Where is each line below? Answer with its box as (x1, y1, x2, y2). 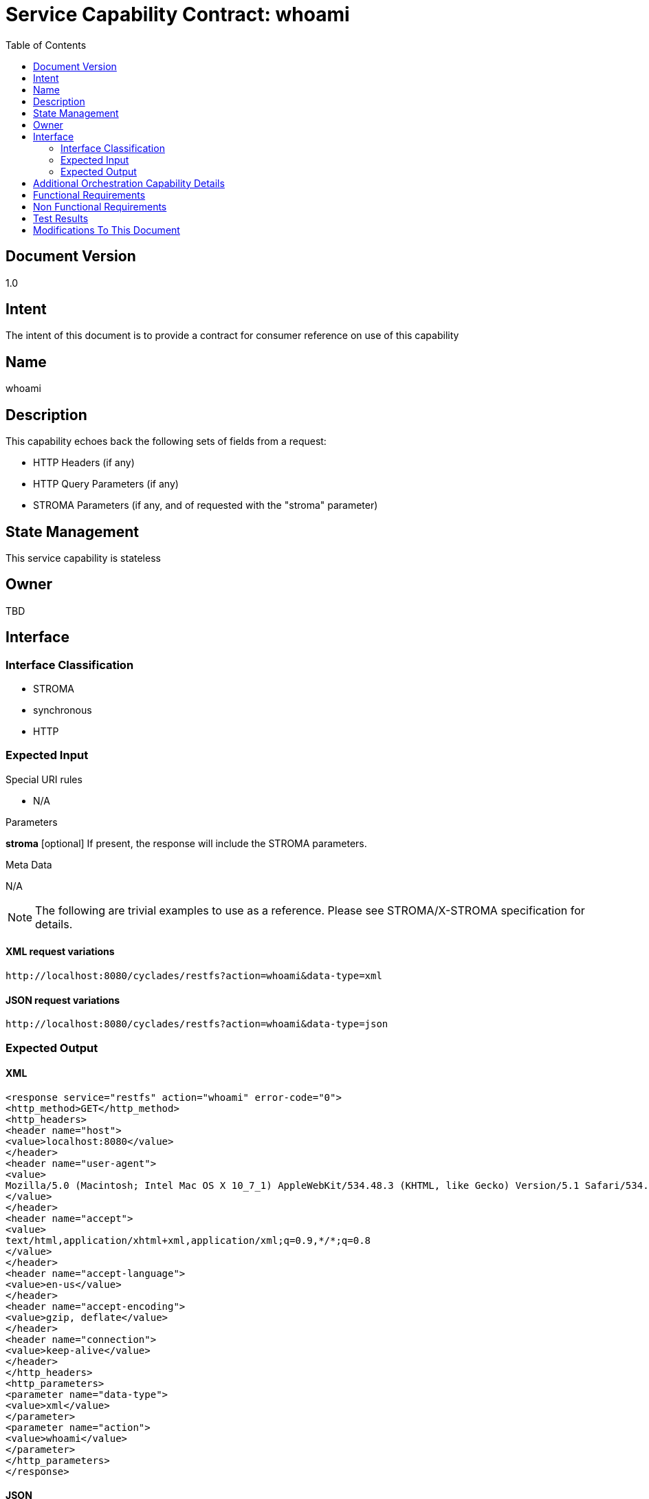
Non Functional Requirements (33, 200, 167, 212)
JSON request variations (5, 994, 120, 1006)
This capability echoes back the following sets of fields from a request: (5, 435, 327, 448)
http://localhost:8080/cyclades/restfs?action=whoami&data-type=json (5, 1018, 388, 1030)
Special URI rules (5, 773, 82, 785)
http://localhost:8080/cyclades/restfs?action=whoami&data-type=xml (5, 970, 382, 981)
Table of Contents (5, 39, 87, 51)
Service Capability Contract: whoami (5, 3, 350, 26)
